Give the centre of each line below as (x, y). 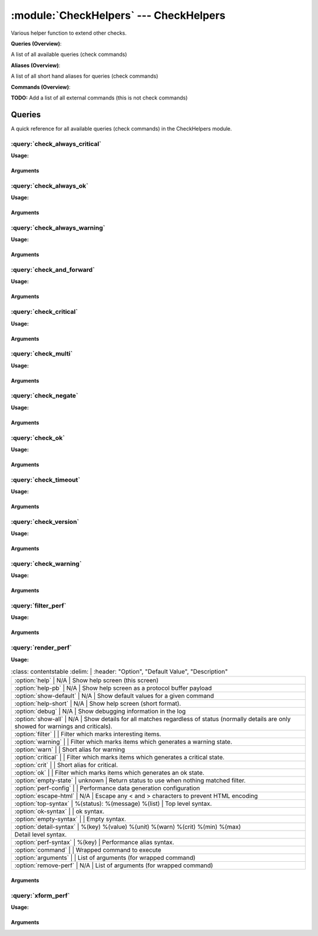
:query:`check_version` (45, 522)
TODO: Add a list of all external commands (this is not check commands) (99, 98)
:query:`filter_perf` (39, 606)
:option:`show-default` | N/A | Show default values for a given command (114, 696)
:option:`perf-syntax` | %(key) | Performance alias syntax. (95, 842)
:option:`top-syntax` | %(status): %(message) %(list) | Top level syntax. (113, 804)
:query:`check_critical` (44, 312)
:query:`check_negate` (45, 396)
